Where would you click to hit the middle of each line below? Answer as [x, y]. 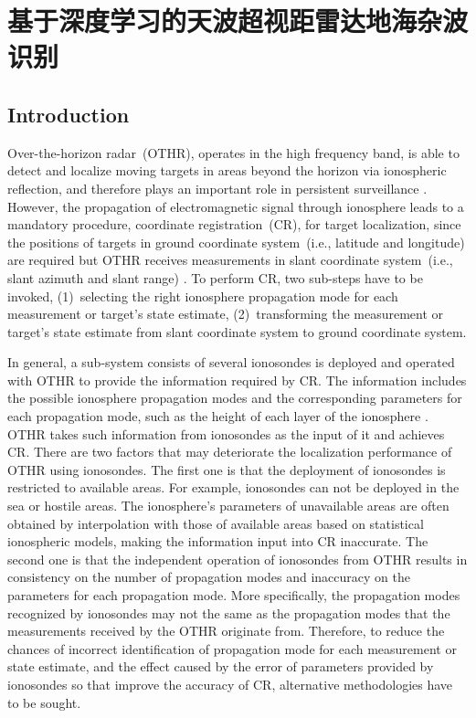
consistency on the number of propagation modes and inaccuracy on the [209, 577]
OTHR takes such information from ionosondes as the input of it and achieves [226, 433]
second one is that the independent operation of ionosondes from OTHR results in [238, 559]
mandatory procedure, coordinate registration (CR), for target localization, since [234, 224]
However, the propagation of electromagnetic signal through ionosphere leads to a [236, 206]
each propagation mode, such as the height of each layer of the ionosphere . [218, 416]
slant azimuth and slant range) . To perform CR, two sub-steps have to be [215, 277]
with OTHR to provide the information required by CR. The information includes [237, 380]
